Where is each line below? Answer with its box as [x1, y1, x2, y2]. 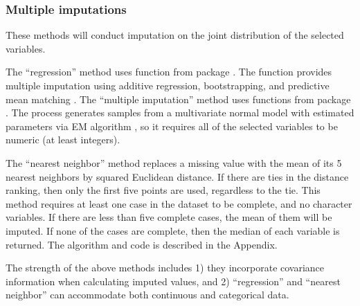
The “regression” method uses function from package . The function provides [6, 64, 332, 79]
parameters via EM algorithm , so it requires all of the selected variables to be [6, 118, 338, 133]
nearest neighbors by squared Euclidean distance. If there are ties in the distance [6, 169, 349, 183]
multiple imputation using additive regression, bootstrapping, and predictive [6, 78, 330, 92]
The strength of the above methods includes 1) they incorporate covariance [6, 260, 325, 275]
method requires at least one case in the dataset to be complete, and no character [6, 196, 352, 210]
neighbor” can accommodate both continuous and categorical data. [6, 287, 289, 302]
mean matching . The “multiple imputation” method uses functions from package [6, 91, 351, 106]
